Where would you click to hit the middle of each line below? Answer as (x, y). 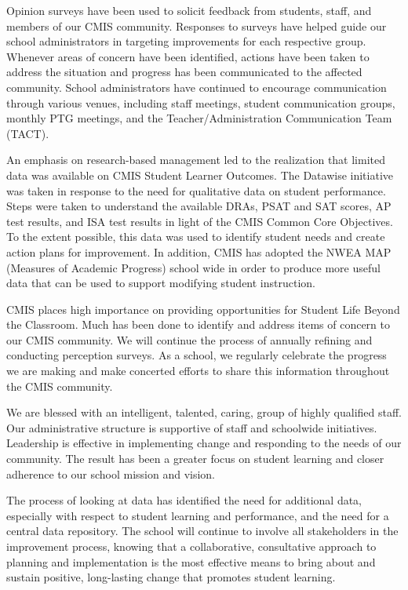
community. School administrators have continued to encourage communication (197, 87)
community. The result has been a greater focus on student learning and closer (195, 459)
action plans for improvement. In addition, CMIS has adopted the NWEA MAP (199, 251)
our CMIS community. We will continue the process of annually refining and (189, 339)
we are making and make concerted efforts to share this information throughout (198, 371)
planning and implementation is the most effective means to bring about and (191, 561)
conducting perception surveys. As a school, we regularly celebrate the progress (197, 355)
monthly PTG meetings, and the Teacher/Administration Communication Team (199, 118)
